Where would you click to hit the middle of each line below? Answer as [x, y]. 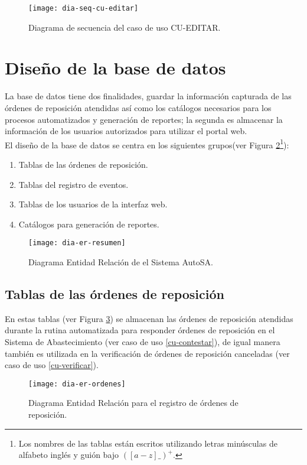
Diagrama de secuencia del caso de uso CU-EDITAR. [125, 27]
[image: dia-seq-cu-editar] [84, 8]
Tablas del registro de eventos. [74, 184]
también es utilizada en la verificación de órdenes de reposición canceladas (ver [147, 353]
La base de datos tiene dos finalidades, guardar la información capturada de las [148, 96]
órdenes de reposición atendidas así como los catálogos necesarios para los [138, 107]
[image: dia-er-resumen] [77, 243]
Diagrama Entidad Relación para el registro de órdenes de [133, 403]
